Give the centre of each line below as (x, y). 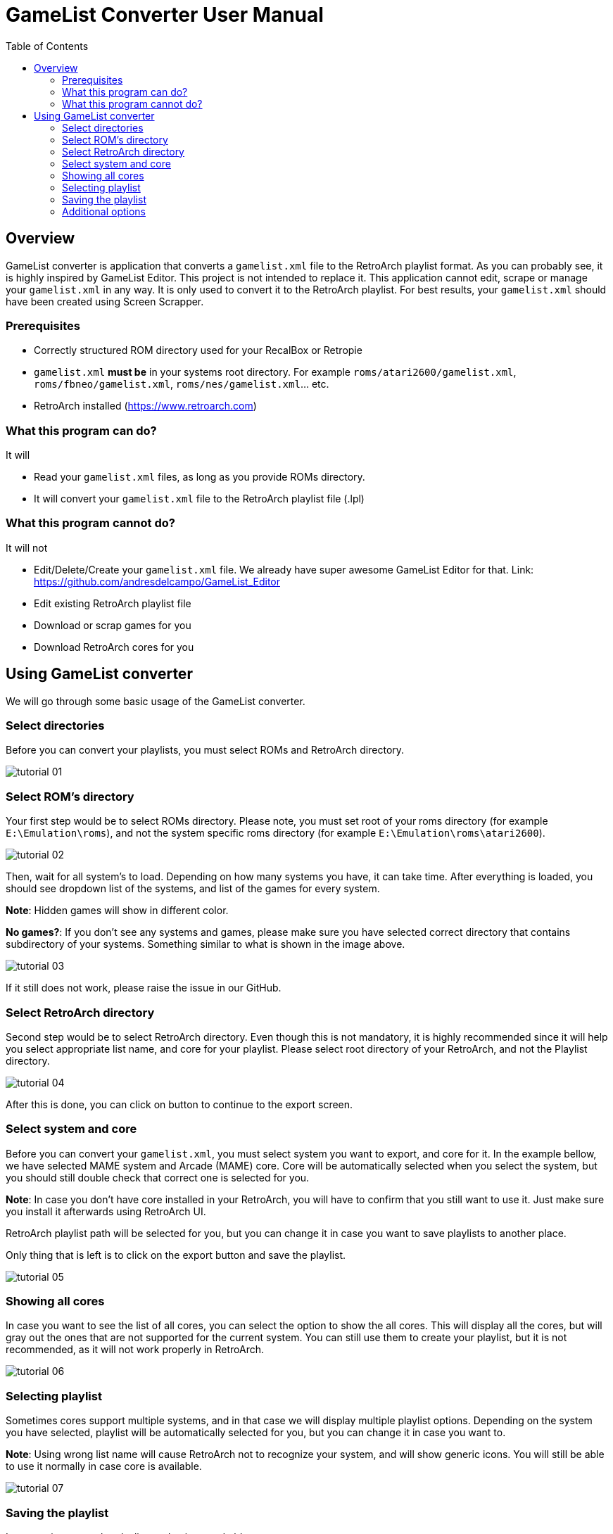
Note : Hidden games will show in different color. (117, 911)
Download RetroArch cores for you (114, 647)
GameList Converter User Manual (165, 15)
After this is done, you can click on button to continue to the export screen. (179, 1104)
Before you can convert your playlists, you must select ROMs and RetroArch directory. (205, 750)
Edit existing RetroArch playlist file (113, 603)
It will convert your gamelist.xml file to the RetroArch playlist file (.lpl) (199, 499)
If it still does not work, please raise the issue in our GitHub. (144, 988)
